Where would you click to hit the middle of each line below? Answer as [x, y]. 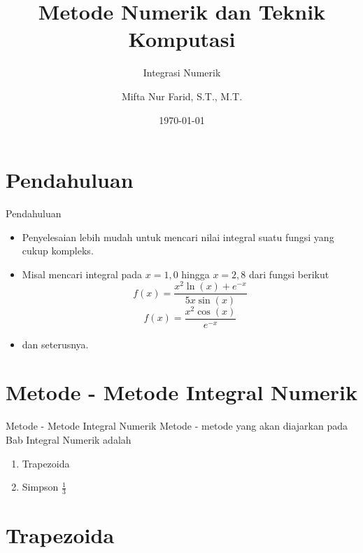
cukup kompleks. [58, 251]
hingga [195, 274]
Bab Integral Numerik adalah [69, 439]
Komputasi [182, 39]
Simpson [40, 487]
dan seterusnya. [55, 344]
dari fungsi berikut [289, 274]
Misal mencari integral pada [82, 274]
